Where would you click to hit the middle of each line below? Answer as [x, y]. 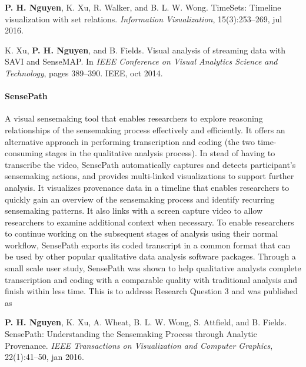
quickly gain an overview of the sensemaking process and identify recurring [140, 199]
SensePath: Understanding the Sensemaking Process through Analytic [131, 334]
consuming [24, 153]
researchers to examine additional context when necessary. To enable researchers [149, 222]
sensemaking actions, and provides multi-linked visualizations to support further [149, 176]
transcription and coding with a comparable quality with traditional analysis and [151, 279]
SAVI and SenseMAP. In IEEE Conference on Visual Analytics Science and [141, 61]
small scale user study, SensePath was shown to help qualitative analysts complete [153, 268]
